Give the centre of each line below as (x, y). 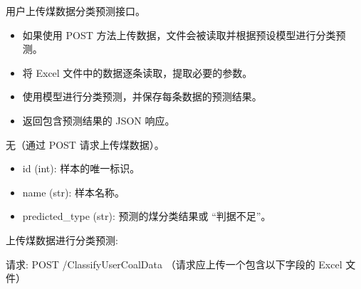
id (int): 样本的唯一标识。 (81, 168)
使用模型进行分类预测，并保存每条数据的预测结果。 (142, 96)
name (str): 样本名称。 (74, 192)
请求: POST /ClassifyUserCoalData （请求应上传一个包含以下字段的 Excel (174, 264)
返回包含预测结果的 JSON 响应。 (99, 120)
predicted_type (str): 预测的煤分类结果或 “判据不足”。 (147, 216)
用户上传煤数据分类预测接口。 (75, 11)
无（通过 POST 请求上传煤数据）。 (85, 144)
